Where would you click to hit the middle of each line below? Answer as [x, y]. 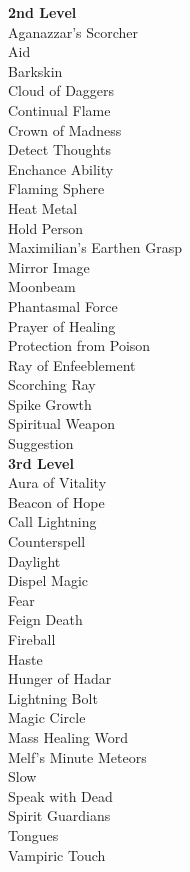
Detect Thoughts [59, 149]
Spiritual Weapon [62, 423]
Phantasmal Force [63, 305]
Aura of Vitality [57, 482]
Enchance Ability [61, 168]
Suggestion [41, 443]
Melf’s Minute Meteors [77, 756]
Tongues [33, 834]
